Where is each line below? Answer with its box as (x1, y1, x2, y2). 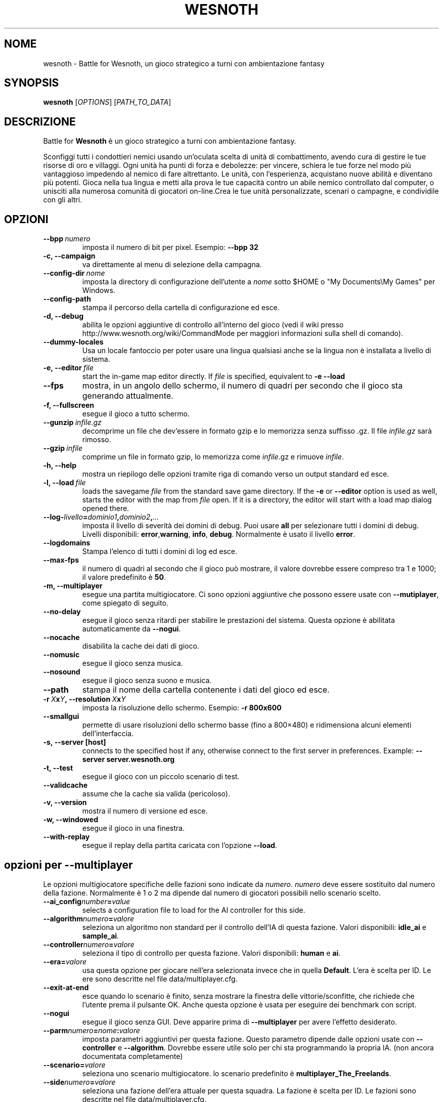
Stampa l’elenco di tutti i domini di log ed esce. (82, 547, 237, 556)
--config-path (43, 294, 91, 304)
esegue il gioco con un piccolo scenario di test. (82, 772, 240, 781)
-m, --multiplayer (43, 581, 103, 590)
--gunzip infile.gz (43, 418, 102, 427)
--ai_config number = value (43, 897, 130, 906)
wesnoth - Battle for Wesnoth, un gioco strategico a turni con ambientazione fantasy (43, 59, 325, 68)
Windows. (82, 286, 115, 295)
